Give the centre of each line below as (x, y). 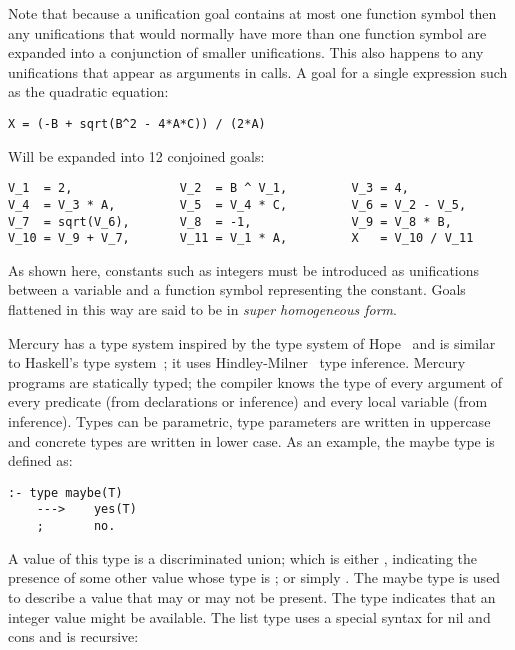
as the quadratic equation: (88, 91)
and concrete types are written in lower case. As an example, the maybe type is (251, 440)
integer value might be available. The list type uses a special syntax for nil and (249, 616)
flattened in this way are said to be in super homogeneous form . (202, 309)
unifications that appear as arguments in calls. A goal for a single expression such (258, 71)
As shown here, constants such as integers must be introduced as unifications (244, 269)
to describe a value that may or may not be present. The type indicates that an (252, 596)
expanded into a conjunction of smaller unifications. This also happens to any (246, 52)
